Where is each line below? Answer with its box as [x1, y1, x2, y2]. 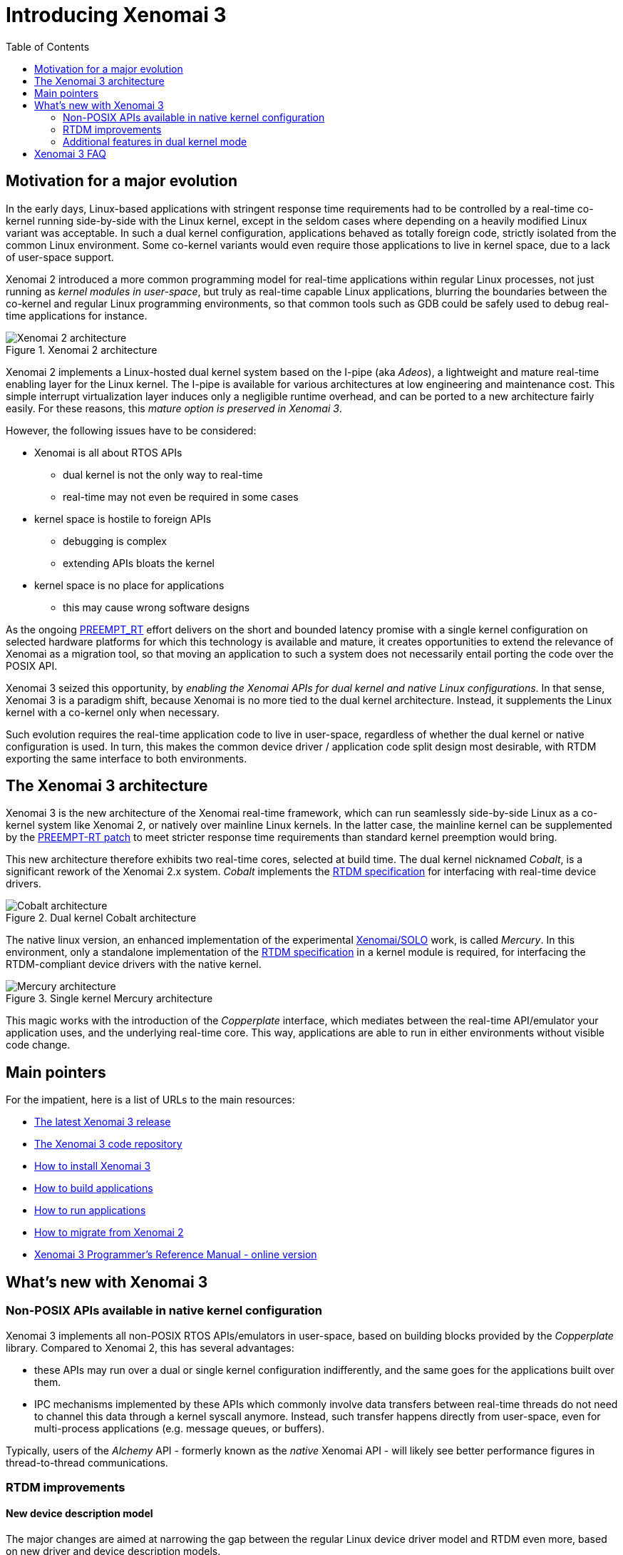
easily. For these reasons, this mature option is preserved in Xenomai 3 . [6, 402, 342, 414]
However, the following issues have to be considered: [6, 424, 257, 437]
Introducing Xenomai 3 [6, 3, 227, 27]
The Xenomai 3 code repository [34, 1138, 182, 1151]
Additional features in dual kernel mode [63, 135, 247, 148]
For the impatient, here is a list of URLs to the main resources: [6, 1093, 295, 1106]
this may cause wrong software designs [63, 601, 250, 613]
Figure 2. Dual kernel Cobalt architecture [6, 912, 197, 924]
